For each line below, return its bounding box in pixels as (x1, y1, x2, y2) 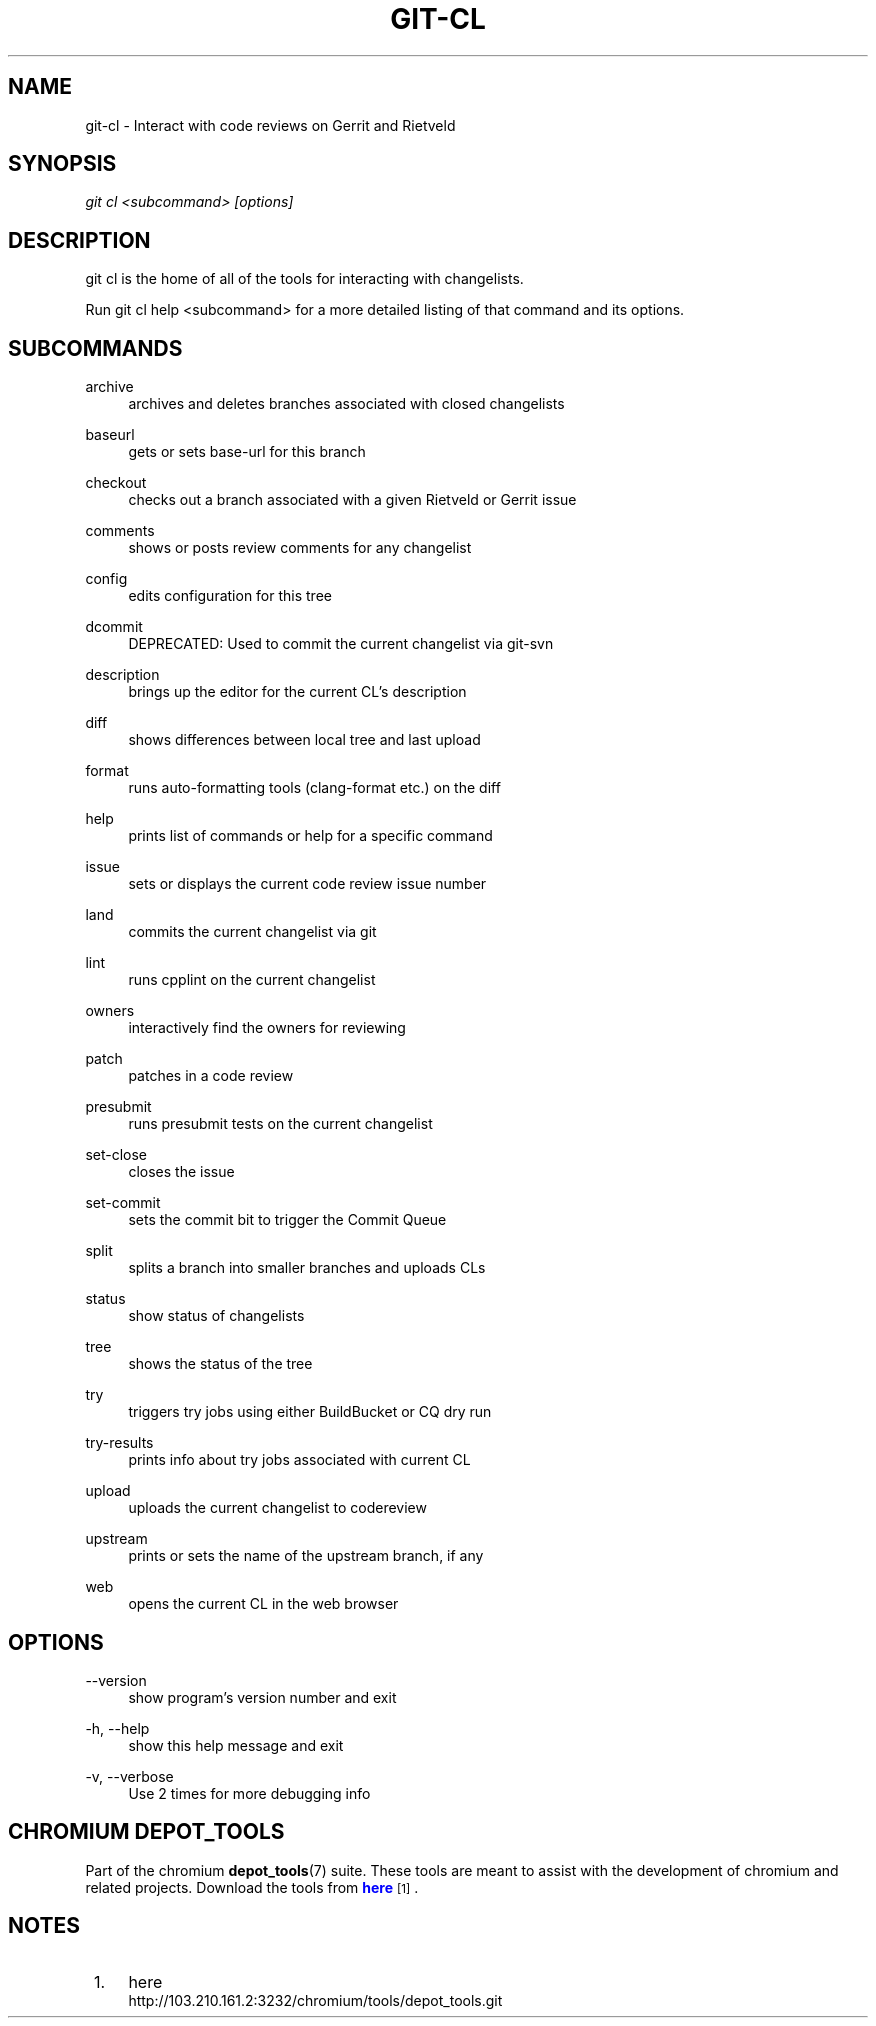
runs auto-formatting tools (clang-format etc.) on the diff (128, 779, 501, 797)
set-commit (85, 1194, 161, 1212)
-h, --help (85, 1719, 150, 1737)
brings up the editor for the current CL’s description (128, 683, 467, 701)
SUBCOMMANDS (8, 335, 183, 361)
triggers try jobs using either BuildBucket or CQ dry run (128, 1403, 492, 1421)
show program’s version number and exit (128, 1688, 397, 1706)
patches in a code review (128, 1067, 294, 1085)
